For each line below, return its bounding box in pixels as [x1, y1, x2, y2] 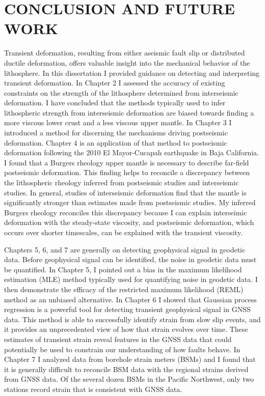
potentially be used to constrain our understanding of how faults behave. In [4, 344, 241, 354]
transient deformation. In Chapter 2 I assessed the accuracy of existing [4, 77, 225, 88]
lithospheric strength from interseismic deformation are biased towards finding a [4, 107, 254, 118]
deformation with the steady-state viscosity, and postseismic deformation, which [4, 217, 254, 228]
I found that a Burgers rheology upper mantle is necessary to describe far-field [4, 157, 249, 167]
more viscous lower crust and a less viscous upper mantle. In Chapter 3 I [4, 117, 232, 128]
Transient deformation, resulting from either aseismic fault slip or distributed [4, 47, 245, 58]
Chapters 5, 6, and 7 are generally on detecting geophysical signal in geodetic [4, 244, 246, 254]
